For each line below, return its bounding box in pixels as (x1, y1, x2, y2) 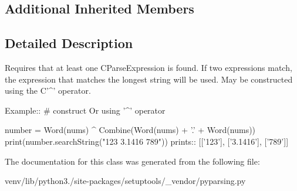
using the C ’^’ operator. (5, 84, 91, 97)
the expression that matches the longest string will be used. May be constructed (5, 73, 293, 85)
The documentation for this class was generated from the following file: (5, 155, 260, 167)
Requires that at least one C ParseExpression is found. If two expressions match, (5, 61, 292, 73)
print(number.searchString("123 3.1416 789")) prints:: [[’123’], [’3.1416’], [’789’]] (5, 135, 289, 147)
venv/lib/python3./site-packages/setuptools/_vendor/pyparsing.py (5, 175, 246, 187)
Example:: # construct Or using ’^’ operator (5, 104, 166, 116)
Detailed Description (5, 34, 133, 52)
